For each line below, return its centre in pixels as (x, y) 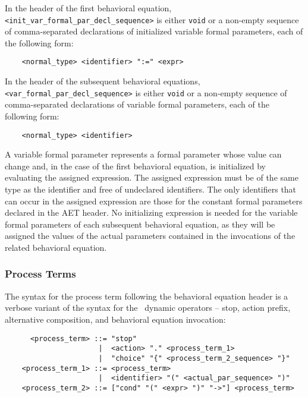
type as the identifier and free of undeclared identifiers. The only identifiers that (151, 189)
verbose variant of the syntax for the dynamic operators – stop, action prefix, (148, 308)
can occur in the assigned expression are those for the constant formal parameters (154, 201)
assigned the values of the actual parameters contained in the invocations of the (150, 236)
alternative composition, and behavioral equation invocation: (115, 319)
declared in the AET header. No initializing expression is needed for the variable (151, 212)
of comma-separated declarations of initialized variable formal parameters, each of (154, 31)
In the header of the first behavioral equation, (88, 8)
